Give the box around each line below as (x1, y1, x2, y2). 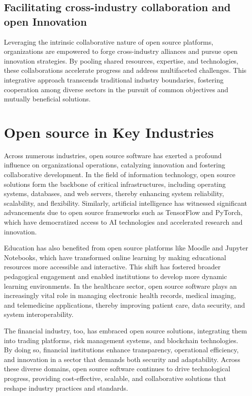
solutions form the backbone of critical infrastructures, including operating (4, 179, 226, 189)
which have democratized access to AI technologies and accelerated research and (4, 217, 243, 227)
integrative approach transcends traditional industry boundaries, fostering (4, 74, 224, 84)
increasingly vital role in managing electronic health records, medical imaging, (4, 290, 236, 300)
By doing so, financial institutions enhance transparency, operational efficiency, (4, 345, 239, 355)
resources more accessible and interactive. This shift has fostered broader (4, 262, 221, 272)
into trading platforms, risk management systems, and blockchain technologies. (4, 335, 238, 345)
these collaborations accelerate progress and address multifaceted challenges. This (4, 65, 247, 75)
